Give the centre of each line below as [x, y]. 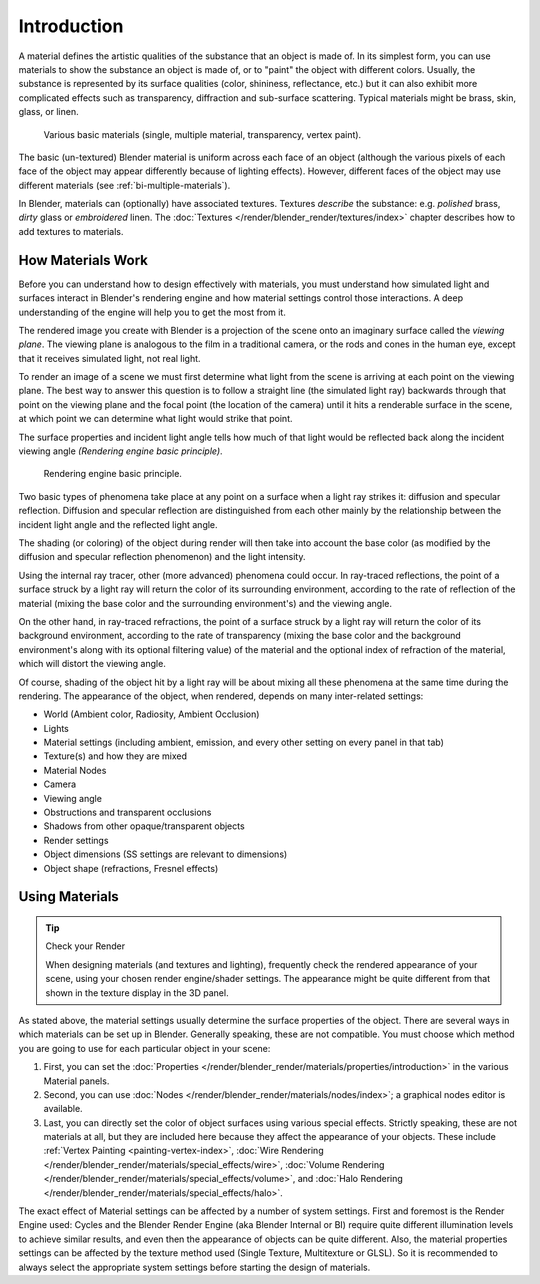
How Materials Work [83, 260]
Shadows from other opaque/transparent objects [144, 826]
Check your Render [85, 946]
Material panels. [76, 1081]
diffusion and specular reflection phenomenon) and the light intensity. [162, 557]
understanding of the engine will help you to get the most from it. [152, 312]
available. [63, 1109]
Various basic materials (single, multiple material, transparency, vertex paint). [202, 134]
